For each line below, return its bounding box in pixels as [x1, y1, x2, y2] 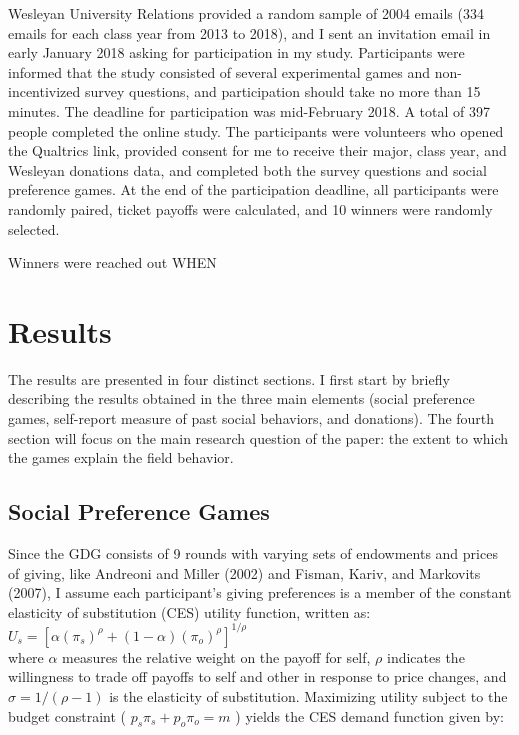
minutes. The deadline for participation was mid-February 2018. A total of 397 [8, 100, 490, 121]
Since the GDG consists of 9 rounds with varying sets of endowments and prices [8, 543, 498, 564]
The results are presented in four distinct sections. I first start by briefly [8, 368, 450, 389]
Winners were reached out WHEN [8, 252, 217, 273]
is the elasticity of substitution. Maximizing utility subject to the [109, 686, 508, 707]
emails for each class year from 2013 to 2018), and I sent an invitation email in [8, 22, 491, 43]
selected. [8, 218, 60, 239]
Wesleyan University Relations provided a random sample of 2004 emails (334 [8, 3, 484, 23]
